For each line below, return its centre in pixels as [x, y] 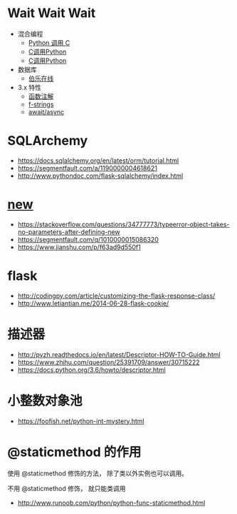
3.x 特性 [29, 87]
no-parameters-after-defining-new [69, 232]
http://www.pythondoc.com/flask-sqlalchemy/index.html [100, 176]
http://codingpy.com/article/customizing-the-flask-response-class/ [116, 296]
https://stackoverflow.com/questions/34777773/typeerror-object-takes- [123, 224]
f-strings [41, 104]
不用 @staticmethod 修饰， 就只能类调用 [67, 488]
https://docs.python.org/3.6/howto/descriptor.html [91, 370]
